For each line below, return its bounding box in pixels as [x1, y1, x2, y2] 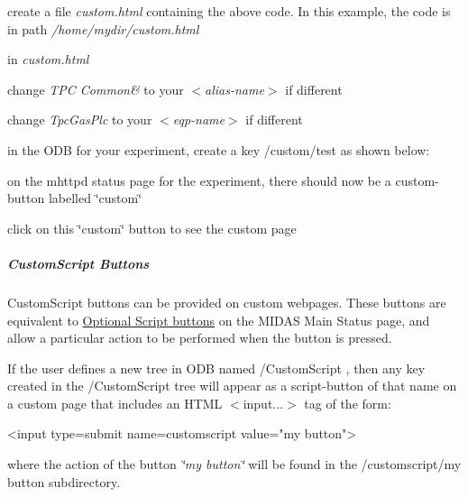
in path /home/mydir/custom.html [7, 19, 199, 38]
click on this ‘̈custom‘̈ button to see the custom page [7, 218, 297, 237]
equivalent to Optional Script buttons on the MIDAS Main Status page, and [7, 310, 430, 329]
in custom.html [7, 50, 89, 69]
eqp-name [172, 110, 225, 129]
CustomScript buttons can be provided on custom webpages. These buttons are [7, 292, 446, 311]
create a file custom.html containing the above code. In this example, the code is [7, 2, 451, 20]
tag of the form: [304, 393, 391, 412]
